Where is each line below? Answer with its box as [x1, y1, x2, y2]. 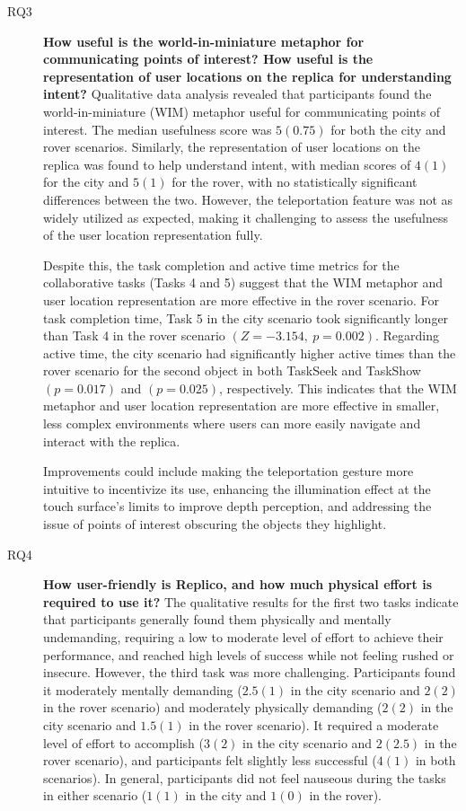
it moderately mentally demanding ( [43, 680, 242, 699]
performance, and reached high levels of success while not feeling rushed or [43, 645, 454, 664]
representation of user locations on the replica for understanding [43, 66, 452, 85]
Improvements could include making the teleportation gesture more [43, 462, 414, 480]
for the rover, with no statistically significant [171, 172, 418, 191]
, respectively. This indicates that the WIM [219, 378, 457, 397]
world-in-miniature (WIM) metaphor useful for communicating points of [43, 101, 441, 120]
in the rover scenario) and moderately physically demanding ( [43, 698, 382, 717]
